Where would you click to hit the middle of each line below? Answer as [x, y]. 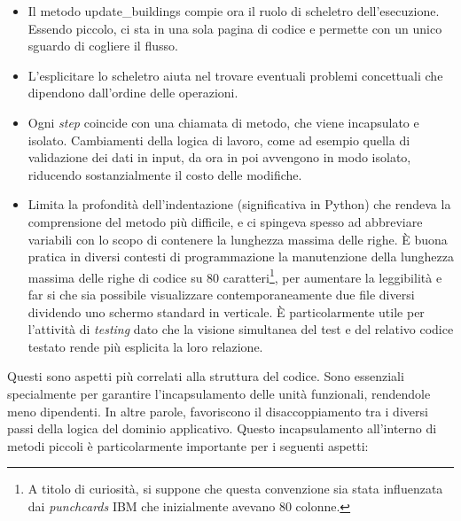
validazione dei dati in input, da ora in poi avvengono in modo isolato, [219, 157]
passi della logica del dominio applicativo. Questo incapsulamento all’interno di [222, 428]
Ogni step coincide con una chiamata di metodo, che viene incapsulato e [223, 122]
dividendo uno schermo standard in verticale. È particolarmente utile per [226, 311]
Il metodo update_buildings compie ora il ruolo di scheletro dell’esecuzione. [234, 11]
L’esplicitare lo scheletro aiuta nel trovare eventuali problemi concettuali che [235, 75]
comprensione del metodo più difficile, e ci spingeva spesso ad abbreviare [225, 221]
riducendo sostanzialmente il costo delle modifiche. [165, 174]
